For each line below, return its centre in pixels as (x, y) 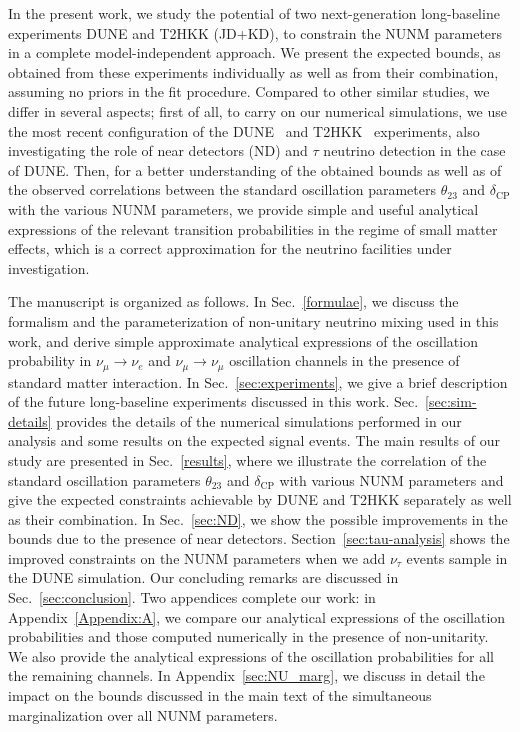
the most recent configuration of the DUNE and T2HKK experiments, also (244, 130)
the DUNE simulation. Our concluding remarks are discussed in (203, 577)
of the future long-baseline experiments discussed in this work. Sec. (213, 401)
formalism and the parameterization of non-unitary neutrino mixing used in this (253, 320)
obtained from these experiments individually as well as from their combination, (253, 71)
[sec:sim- (451, 401)
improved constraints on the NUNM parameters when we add (197, 557)
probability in (50, 360)
